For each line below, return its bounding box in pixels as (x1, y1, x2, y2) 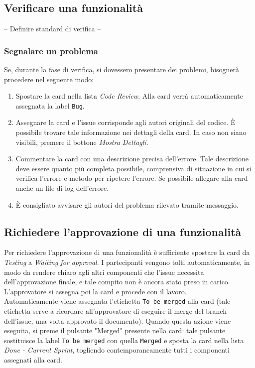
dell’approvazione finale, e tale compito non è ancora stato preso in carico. (4, 276, 230, 287)
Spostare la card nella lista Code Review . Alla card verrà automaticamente (15, 91, 244, 101)
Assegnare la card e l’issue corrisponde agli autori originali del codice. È (15, 117, 236, 127)
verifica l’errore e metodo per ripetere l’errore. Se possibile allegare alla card (15, 173, 248, 183)
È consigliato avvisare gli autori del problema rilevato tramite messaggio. (15, 199, 239, 210)
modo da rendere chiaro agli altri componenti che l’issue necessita (4, 266, 204, 277)
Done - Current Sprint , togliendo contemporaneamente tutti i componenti (4, 345, 230, 355)
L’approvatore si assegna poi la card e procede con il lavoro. (4, 286, 187, 296)
